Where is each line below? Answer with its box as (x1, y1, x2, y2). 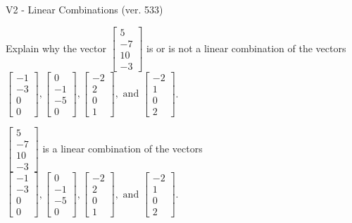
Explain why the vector (6, 40, 106, 55)
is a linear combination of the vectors (42, 140, 203, 155)
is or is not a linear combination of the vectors (146, 40, 346, 55)
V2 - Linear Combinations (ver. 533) (6, 2, 163, 16)
